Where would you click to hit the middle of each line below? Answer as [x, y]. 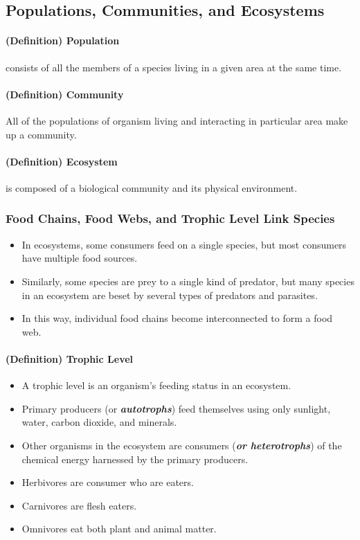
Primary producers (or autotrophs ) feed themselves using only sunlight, [176, 408]
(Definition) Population [63, 40]
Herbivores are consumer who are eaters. [108, 482]
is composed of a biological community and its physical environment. [152, 187]
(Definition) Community [65, 94]
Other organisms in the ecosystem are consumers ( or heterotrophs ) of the [182, 445]
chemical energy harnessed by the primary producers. [135, 459]
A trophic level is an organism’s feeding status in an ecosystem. [156, 385]
